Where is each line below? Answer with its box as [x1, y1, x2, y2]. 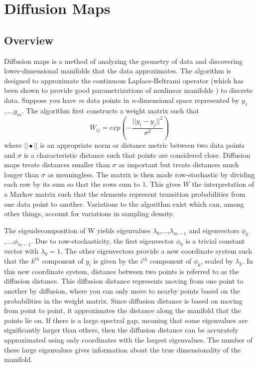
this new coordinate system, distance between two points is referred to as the [4, 266, 239, 276]
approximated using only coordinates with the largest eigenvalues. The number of [4, 334, 253, 345]
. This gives [145, 179, 181, 189]
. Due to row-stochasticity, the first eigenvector [31, 235, 174, 246]
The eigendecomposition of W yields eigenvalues [4, 225, 151, 235]
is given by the [93, 256, 138, 266]
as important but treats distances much [119, 159, 239, 170]
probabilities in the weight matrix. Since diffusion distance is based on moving [4, 295, 243, 306]
